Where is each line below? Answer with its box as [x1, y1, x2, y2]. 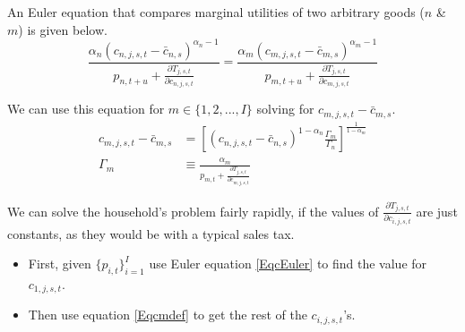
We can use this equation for [7, 99, 165, 118]
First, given [28, 254, 91, 273]
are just [416, 201, 458, 220]
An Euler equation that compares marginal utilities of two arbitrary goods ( [7, 3, 425, 21]
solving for [256, 99, 314, 118]
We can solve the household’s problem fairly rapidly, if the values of [7, 201, 379, 220]
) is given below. [18, 20, 108, 38]
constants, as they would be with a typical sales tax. [7, 224, 295, 243]
